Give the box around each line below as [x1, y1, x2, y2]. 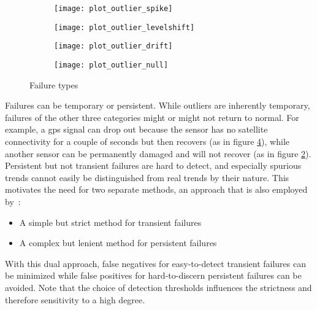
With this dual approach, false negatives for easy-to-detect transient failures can [5, 257, 307, 269]
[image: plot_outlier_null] [54, 60, 169, 69]
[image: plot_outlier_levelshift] [54, 23, 195, 32]
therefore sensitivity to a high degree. [5, 293, 145, 306]
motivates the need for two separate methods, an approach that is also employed [5, 183, 308, 196]
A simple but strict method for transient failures [19, 215, 202, 228]
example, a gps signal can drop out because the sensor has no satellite [5, 123, 268, 136]
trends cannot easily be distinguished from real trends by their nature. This [5, 171, 289, 184]
